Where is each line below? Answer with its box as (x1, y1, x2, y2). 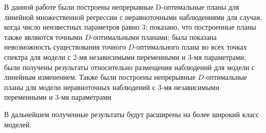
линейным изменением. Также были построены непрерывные (4, 72, 196, 82)
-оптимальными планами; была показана (90, 31, 217, 42)
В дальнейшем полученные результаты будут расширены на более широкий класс (4, 108, 259, 119)
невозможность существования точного (4, 41, 126, 52)
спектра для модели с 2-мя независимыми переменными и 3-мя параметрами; (4, 51, 246, 62)
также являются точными (4, 31, 83, 42)
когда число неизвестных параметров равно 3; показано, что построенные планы (4, 21, 256, 32)
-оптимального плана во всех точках (134, 41, 247, 52)
